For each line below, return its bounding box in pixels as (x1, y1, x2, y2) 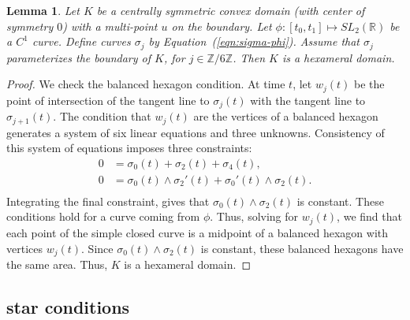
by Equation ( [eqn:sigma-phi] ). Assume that (148, 33, 360, 50)
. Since (81, 240, 114, 256)
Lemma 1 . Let (6, 2, 80, 18)
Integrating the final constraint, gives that (6, 192, 210, 209)
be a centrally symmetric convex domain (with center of (96, 2, 365, 18)
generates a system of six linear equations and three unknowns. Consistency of (6, 124, 385, 140)
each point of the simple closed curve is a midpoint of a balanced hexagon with (6, 224, 389, 240)
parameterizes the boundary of (6, 49, 151, 65)
